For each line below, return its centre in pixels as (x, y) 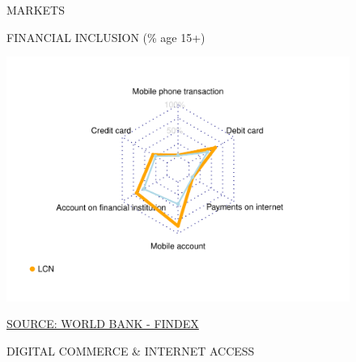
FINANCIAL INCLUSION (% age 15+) (106, 37)
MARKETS (36, 10)
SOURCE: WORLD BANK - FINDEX (103, 324)
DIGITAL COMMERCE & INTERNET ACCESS (131, 351)
